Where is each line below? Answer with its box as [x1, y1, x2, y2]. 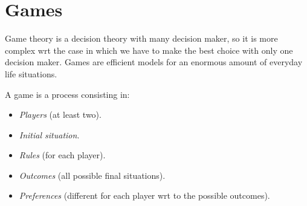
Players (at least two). [19, 108, 102, 121]
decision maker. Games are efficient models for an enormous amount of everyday [5, 56, 303, 68]
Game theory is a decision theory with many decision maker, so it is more [5, 32, 278, 45]
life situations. [5, 67, 57, 80]
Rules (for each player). [19, 149, 106, 161]
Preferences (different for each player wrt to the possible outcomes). [19, 189, 270, 202]
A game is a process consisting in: [5, 88, 130, 100]
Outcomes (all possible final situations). [19, 169, 166, 181]
